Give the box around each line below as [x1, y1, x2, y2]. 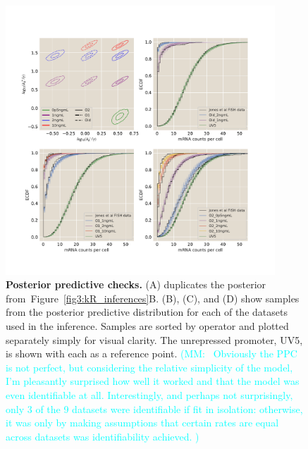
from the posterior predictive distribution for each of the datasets [6, 305, 288, 319]
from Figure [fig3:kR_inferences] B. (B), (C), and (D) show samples [6, 290, 300, 305]
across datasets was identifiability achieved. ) [6, 429, 199, 443]
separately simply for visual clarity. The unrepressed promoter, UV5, [6, 332, 303, 347]
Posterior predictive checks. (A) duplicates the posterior [6, 277, 266, 292]
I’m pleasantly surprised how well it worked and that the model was [6, 374, 300, 388]
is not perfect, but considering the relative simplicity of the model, [6, 359, 293, 374]
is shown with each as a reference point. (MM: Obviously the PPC [6, 346, 297, 361]
